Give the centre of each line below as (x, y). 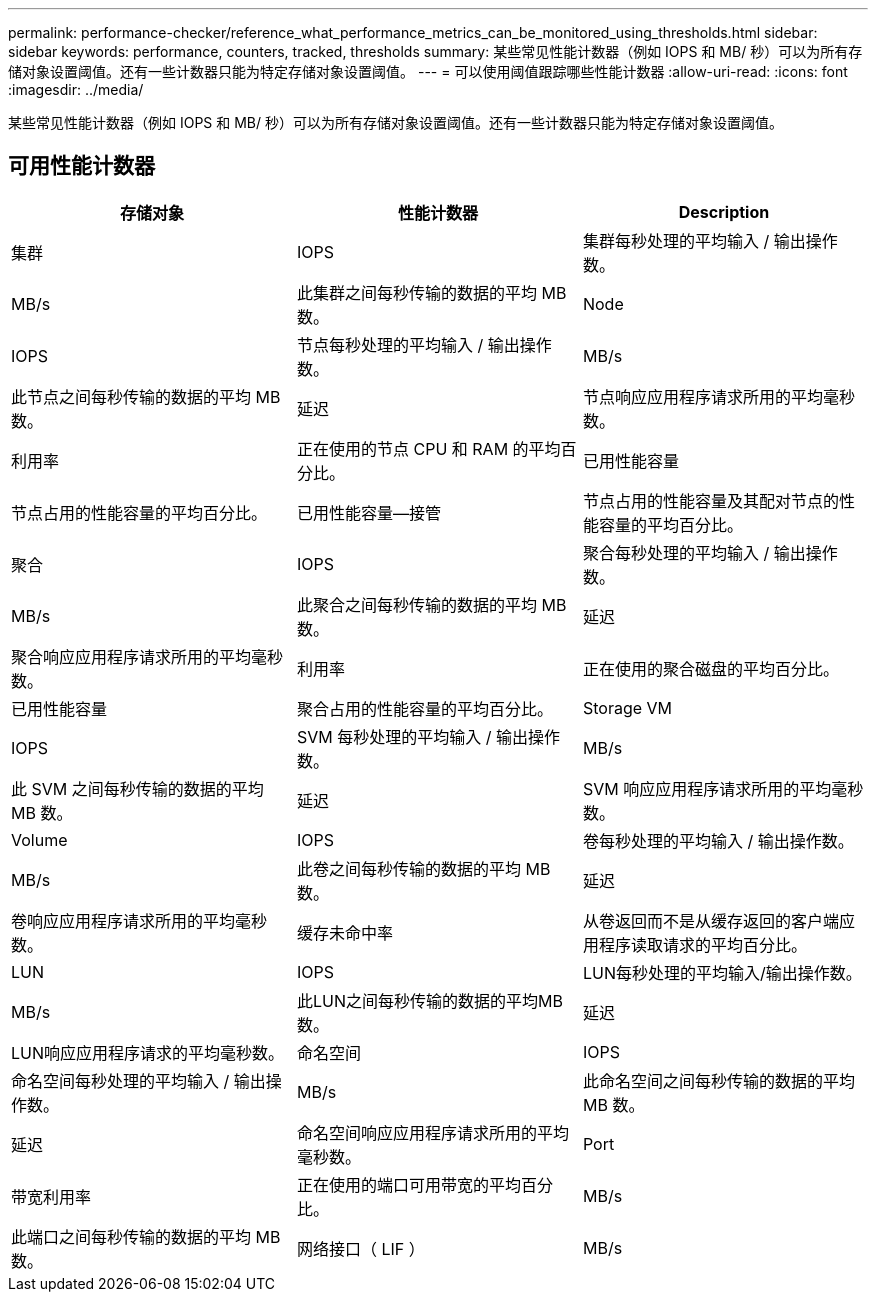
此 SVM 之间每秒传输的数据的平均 (137, 788)
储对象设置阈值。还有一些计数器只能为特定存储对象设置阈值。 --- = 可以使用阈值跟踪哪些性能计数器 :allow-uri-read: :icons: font (428, 71)
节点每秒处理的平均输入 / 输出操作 (424, 344)
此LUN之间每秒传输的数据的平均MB (429, 1000)
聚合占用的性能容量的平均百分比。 (424, 708)
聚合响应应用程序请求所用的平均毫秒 (147, 656)
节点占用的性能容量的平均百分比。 (139, 512)
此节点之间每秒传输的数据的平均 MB (146, 396)
